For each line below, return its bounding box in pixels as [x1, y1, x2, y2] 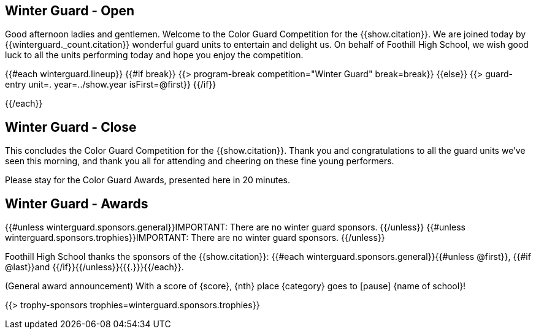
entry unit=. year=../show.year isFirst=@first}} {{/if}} [5, 79, 216, 90]
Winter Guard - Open [5, 3, 135, 18]
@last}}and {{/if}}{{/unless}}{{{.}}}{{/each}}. [5, 262, 184, 273]
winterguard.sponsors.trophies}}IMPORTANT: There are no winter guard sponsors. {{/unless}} [5, 232, 385, 243]
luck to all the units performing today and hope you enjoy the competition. [5, 50, 304, 61]
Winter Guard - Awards [5, 195, 148, 211]
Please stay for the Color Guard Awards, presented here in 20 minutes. [5, 175, 290, 186]
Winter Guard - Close [5, 119, 137, 135]
